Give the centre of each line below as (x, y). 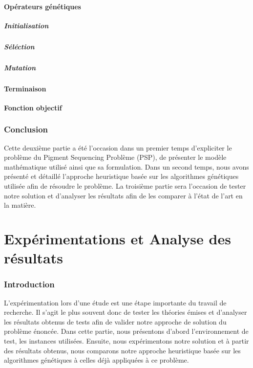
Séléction (19, 46)
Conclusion (26, 129)
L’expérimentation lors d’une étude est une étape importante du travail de (115, 302)
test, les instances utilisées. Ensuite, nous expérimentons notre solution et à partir (126, 341)
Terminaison (25, 88)
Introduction (29, 284)
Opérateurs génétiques (42, 6)
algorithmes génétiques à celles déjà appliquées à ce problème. (96, 360)
